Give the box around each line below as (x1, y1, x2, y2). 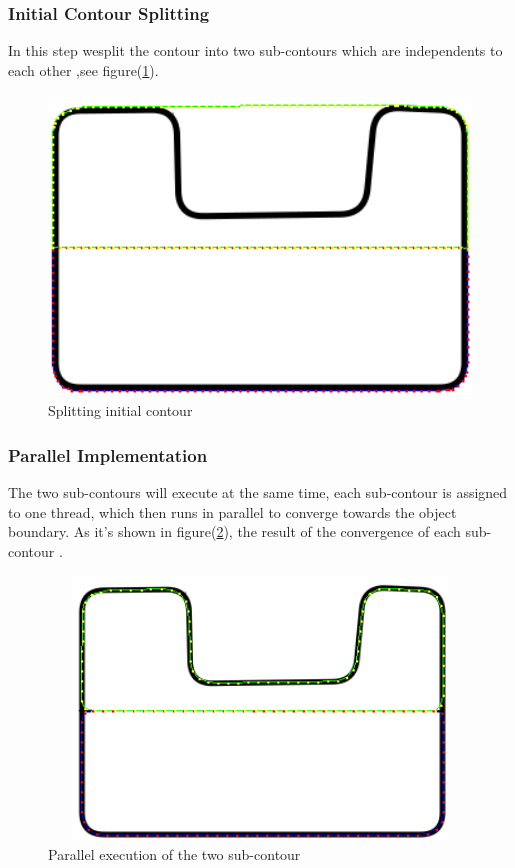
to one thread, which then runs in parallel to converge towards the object (8, 501, 457, 522)
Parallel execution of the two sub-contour (48, 843, 301, 864)
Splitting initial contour (48, 400, 193, 421)
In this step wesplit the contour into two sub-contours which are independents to (8, 40, 503, 61)
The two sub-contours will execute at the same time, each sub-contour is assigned (8, 482, 508, 503)
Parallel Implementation (8, 442, 208, 467)
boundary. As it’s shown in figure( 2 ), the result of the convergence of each (8, 521, 461, 542)
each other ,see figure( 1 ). (8, 59, 159, 80)
